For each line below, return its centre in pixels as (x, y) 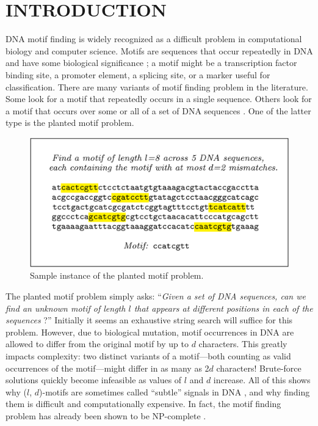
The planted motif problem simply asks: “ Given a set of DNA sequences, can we (156, 296)
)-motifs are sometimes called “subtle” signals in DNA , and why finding (175, 391)
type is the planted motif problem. (70, 123)
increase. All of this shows (262, 380)
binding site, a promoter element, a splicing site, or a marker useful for (138, 74)
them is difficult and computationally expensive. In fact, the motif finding (143, 404)
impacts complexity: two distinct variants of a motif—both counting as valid (148, 356)
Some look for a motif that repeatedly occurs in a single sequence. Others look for (159, 99)
